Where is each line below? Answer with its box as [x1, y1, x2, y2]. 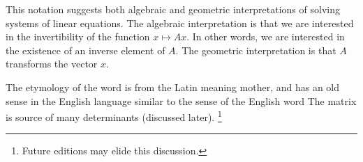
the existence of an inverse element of [6, 42, 165, 57]
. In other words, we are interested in [186, 29, 345, 44]
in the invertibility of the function [6, 29, 150, 44]
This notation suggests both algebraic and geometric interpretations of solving [6, 2, 340, 16]
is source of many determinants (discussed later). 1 [6, 108, 222, 124]
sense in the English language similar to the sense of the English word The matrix [6, 93, 357, 108]
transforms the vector [6, 56, 98, 71]
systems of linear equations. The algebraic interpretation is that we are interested [6, 15, 354, 30]
